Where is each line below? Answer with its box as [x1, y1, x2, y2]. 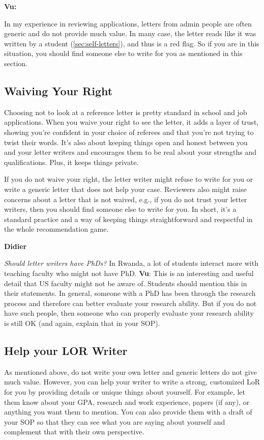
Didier [4, 240, 27, 251]
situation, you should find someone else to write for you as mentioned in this [4, 48, 243, 59]
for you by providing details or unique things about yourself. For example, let [4, 387, 245, 397]
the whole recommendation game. [4, 224, 109, 234]
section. [4, 58, 27, 68]
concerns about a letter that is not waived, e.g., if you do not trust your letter [4, 194, 247, 204]
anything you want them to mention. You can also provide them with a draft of [4, 406, 252, 417]
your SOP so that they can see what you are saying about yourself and [4, 416, 225, 427]
